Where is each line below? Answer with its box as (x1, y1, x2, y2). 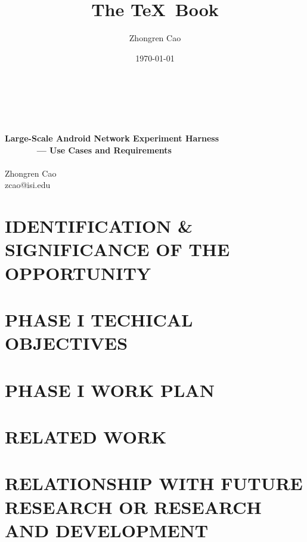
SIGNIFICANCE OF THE (5, 237, 230, 261)
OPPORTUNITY (5, 260, 151, 285)
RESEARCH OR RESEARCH (5, 494, 262, 519)
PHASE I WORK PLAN (5, 377, 215, 402)
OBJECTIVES (5, 331, 128, 355)
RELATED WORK (5, 424, 167, 448)
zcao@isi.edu (5, 178, 51, 191)
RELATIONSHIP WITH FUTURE (5, 471, 303, 495)
